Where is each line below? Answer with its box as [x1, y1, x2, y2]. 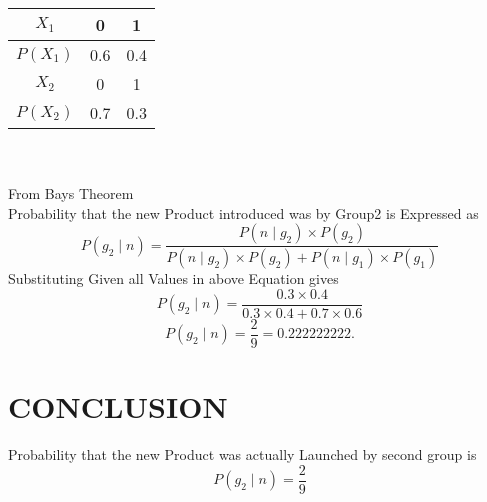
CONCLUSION [8, 386, 228, 427]
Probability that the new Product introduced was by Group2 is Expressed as [8, 202, 479, 223]
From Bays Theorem [8, 183, 134, 204]
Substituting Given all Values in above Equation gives [8, 268, 339, 289]
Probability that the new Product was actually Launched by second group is [8, 444, 477, 465]
